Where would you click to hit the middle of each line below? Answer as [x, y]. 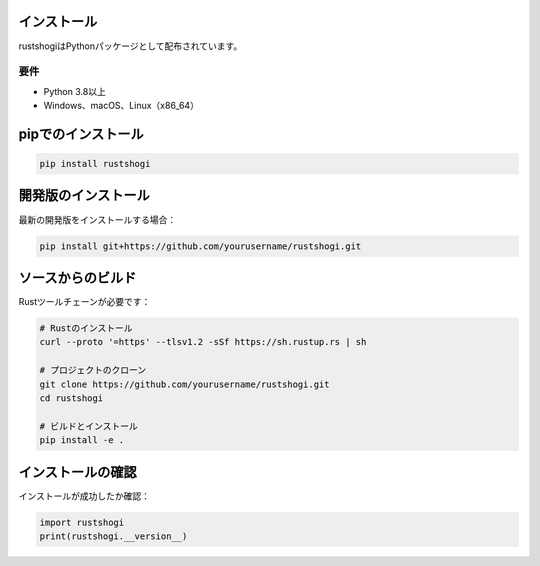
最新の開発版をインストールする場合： [97, 219]
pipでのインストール [81, 133]
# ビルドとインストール [89, 426]
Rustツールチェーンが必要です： [84, 302]
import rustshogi [82, 522]
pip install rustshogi [95, 164]
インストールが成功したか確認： [84, 496]
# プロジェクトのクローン [93, 370]
